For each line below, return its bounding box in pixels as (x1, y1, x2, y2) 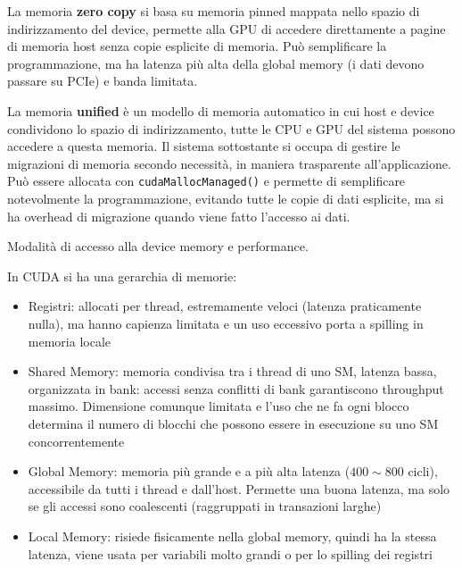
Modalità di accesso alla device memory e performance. (7, 237, 309, 255)
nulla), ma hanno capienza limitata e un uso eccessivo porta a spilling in (28, 314, 424, 332)
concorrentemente (28, 431, 125, 450)
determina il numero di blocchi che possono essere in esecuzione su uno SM (28, 414, 439, 432)
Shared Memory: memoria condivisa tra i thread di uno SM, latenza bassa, (28, 362, 437, 381)
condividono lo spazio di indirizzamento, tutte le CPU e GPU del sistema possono (7, 119, 456, 138)
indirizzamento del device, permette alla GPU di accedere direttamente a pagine (7, 19, 446, 38)
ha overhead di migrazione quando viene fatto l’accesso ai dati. (7, 206, 351, 225)
